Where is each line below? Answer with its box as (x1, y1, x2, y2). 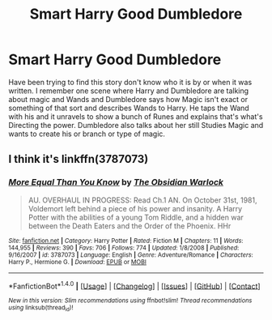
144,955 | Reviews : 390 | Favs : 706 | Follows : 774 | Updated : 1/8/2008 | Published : (8, 244, 240, 252)
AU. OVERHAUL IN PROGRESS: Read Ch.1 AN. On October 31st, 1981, (28, 195, 257, 205)
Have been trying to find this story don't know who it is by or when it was (8, 77, 253, 87)
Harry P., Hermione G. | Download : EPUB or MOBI (8, 258, 147, 266)
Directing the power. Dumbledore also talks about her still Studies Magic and (8, 120, 264, 130)
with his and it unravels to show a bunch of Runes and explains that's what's (8, 111, 263, 122)
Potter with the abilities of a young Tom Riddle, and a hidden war (28, 212, 244, 222)
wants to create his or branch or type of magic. (8, 129, 166, 139)
